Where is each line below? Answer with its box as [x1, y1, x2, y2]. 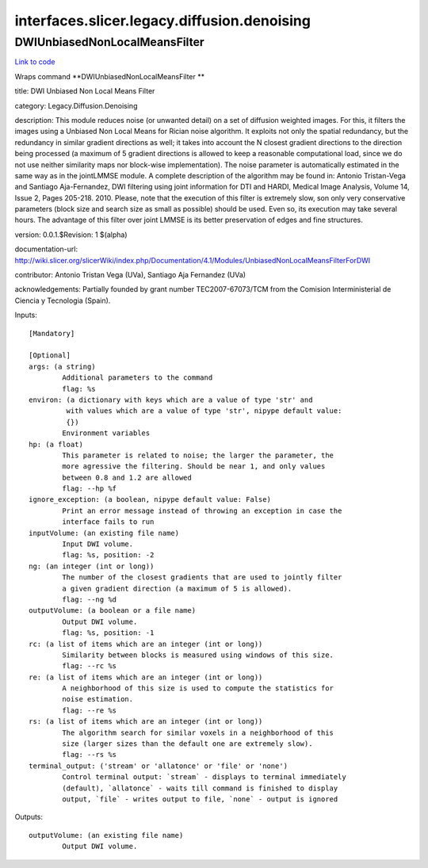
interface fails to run [62, 518, 155, 526]
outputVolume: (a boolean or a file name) [29, 606, 197, 615]
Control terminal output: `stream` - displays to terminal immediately [62, 773, 346, 782]
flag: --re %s [62, 705, 117, 715]
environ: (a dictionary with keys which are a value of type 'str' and [29, 395, 313, 404]
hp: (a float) [29, 440, 83, 449]
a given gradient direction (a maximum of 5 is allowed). [62, 583, 292, 593]
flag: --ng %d [62, 595, 117, 604]
